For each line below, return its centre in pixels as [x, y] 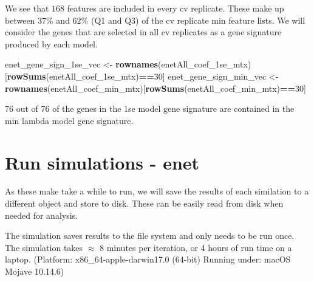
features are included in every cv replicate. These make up [176, 8]
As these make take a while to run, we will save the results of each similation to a [157, 191]
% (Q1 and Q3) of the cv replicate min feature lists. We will [193, 20]
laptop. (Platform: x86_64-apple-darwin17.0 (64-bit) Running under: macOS [148, 259]
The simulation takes [44, 247]
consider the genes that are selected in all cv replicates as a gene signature [143, 32]
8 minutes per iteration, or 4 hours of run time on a [196, 247]
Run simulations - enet [102, 162]
